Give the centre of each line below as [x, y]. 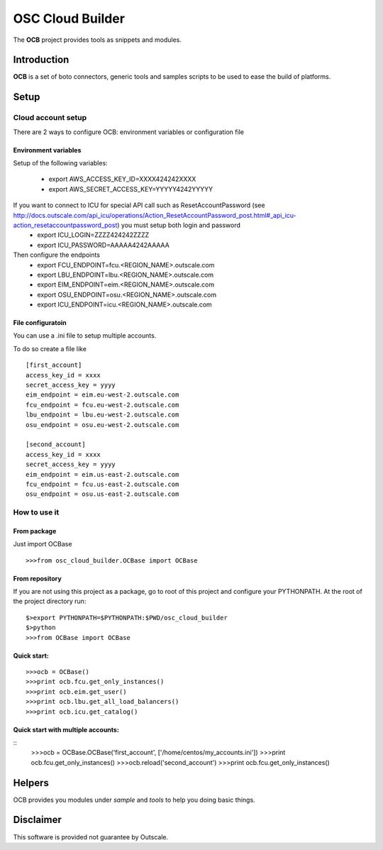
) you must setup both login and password [179, 225]
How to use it [36, 512]
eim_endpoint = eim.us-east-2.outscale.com [102, 474]
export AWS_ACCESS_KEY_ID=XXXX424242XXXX [122, 179]
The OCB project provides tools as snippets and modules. [98, 40]
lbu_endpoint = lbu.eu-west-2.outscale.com [102, 415]
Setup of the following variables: [60, 163]
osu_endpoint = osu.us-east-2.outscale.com [102, 494]
